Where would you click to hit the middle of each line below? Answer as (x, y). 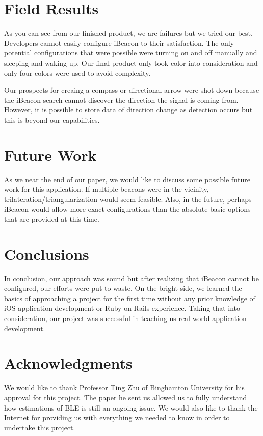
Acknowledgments (68, 363)
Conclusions (47, 254)
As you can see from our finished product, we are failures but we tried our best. (128, 33)
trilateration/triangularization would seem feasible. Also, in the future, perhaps (128, 199)
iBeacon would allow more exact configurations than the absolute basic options (127, 209)
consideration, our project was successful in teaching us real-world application (125, 318)
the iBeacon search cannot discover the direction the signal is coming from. (121, 99)
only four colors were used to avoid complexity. (77, 72)
